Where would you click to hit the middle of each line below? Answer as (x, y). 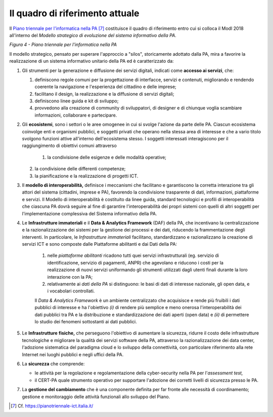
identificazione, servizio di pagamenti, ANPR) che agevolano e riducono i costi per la (135, 262)
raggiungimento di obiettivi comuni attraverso (70, 146)
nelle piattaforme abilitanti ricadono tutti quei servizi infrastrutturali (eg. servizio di (133, 255)
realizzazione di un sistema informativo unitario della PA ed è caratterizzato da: (92, 61)
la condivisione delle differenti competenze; (80, 169)
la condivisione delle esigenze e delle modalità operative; (107, 157)
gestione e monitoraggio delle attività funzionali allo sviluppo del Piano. (96, 396)
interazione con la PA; (70, 277)
